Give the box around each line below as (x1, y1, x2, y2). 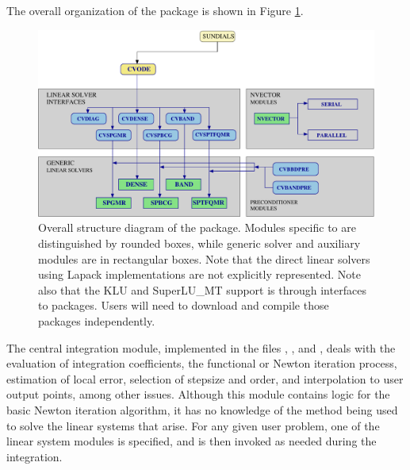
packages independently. (38, 312, 155, 329)
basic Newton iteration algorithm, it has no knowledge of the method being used (6, 401, 398, 418)
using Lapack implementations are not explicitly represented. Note (38, 266, 361, 283)
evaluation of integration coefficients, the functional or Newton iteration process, (6, 355, 397, 372)
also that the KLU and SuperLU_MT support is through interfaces (38, 281, 366, 298)
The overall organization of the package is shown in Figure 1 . (6, 2, 304, 18)
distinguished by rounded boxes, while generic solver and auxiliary (38, 234, 361, 251)
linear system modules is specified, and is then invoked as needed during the (6, 433, 377, 449)
